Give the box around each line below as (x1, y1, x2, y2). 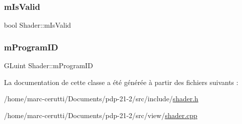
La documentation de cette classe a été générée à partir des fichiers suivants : (4, 77, 239, 87)
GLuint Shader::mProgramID (4, 60, 93, 71)
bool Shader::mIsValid (4, 20, 71, 30)
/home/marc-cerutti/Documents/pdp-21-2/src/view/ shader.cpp (4, 110, 197, 120)
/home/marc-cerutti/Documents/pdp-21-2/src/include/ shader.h (4, 93, 198, 104)
